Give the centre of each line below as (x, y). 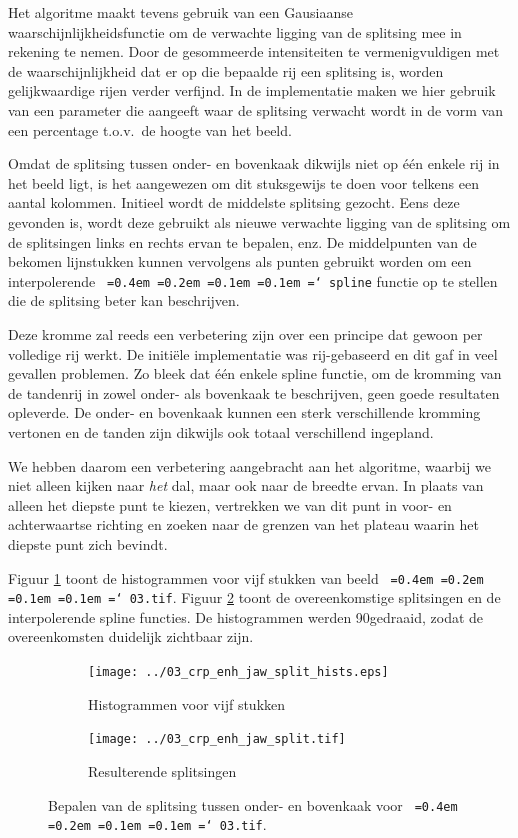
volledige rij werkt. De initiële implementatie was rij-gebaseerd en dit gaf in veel (253, 353)
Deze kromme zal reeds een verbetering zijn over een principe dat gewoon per (245, 333)
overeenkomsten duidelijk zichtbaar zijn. (131, 636)
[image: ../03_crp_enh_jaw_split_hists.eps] (238, 672)
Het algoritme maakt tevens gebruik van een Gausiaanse (180, 12)
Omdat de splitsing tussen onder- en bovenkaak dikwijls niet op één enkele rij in (254, 163)
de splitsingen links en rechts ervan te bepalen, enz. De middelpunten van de (242, 241)
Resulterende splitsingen (162, 770)
